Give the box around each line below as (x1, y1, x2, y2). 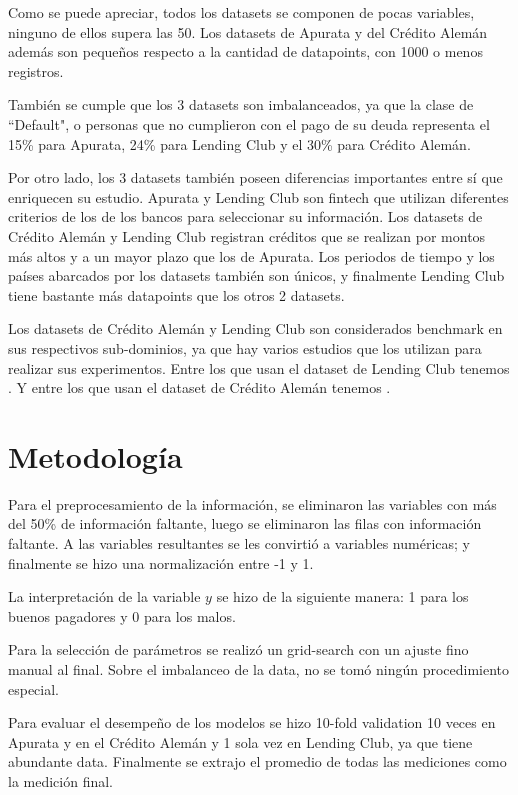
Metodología (8, 435, 183, 476)
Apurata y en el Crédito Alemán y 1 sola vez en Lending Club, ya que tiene (8, 731, 473, 752)
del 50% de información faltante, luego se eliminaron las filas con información (8, 513, 482, 534)
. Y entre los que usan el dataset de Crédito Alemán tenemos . (8, 377, 391, 398)
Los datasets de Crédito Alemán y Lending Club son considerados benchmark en (8, 318, 503, 339)
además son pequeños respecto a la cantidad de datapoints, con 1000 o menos (8, 41, 483, 62)
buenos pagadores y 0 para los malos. (8, 605, 236, 626)
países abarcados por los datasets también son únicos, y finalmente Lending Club (8, 265, 505, 286)
